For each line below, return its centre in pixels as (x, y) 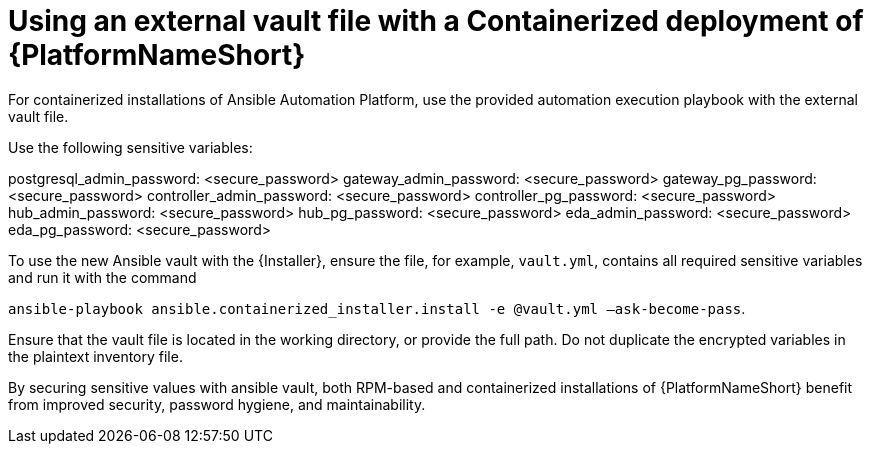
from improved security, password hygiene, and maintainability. (217, 404)
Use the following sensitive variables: (130, 147)
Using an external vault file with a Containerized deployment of (436, 21)
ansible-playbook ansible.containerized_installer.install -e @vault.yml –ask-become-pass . (377, 308)
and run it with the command (102, 277)
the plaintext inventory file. (95, 356)
